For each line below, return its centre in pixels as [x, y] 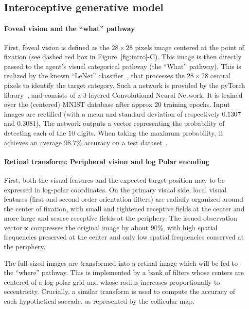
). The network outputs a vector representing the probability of [130, 123]
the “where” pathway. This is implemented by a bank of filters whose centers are [124, 272]
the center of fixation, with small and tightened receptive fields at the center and [124, 208]
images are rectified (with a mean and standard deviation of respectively [112, 113]
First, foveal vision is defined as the [57, 47]
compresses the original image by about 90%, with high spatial [124, 227]
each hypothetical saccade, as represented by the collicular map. [99, 301]
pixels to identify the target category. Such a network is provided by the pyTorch [124, 85]
